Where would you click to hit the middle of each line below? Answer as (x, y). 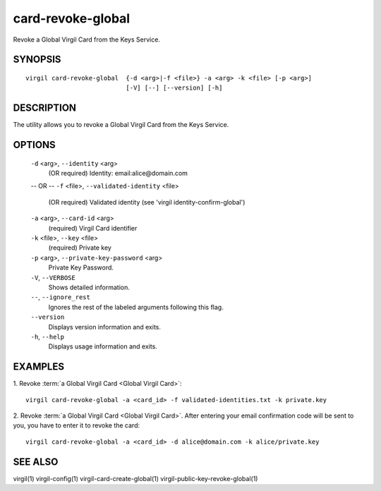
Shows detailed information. (89, 287)
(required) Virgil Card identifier (93, 228)
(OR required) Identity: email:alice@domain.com (118, 174)
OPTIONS (34, 145)
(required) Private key (80, 248)
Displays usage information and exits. (103, 346)
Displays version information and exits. (105, 327)
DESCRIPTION (45, 108)
